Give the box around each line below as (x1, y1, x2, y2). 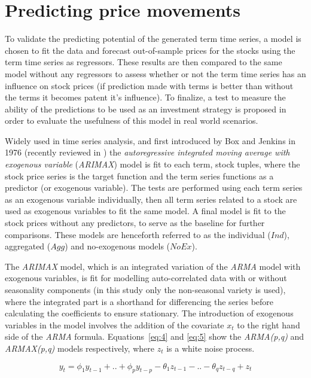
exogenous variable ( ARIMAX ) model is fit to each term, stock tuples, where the (5, 158, 300, 170)
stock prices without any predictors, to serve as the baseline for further (5, 217, 265, 229)
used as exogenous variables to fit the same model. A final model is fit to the (5, 205, 286, 217)
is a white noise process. (166, 342, 255, 354)
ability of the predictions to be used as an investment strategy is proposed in (5, 102, 286, 115)
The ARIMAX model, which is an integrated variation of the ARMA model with (5, 260, 301, 272)
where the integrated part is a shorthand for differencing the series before (5, 295, 274, 307)
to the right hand (237, 318, 300, 331)
